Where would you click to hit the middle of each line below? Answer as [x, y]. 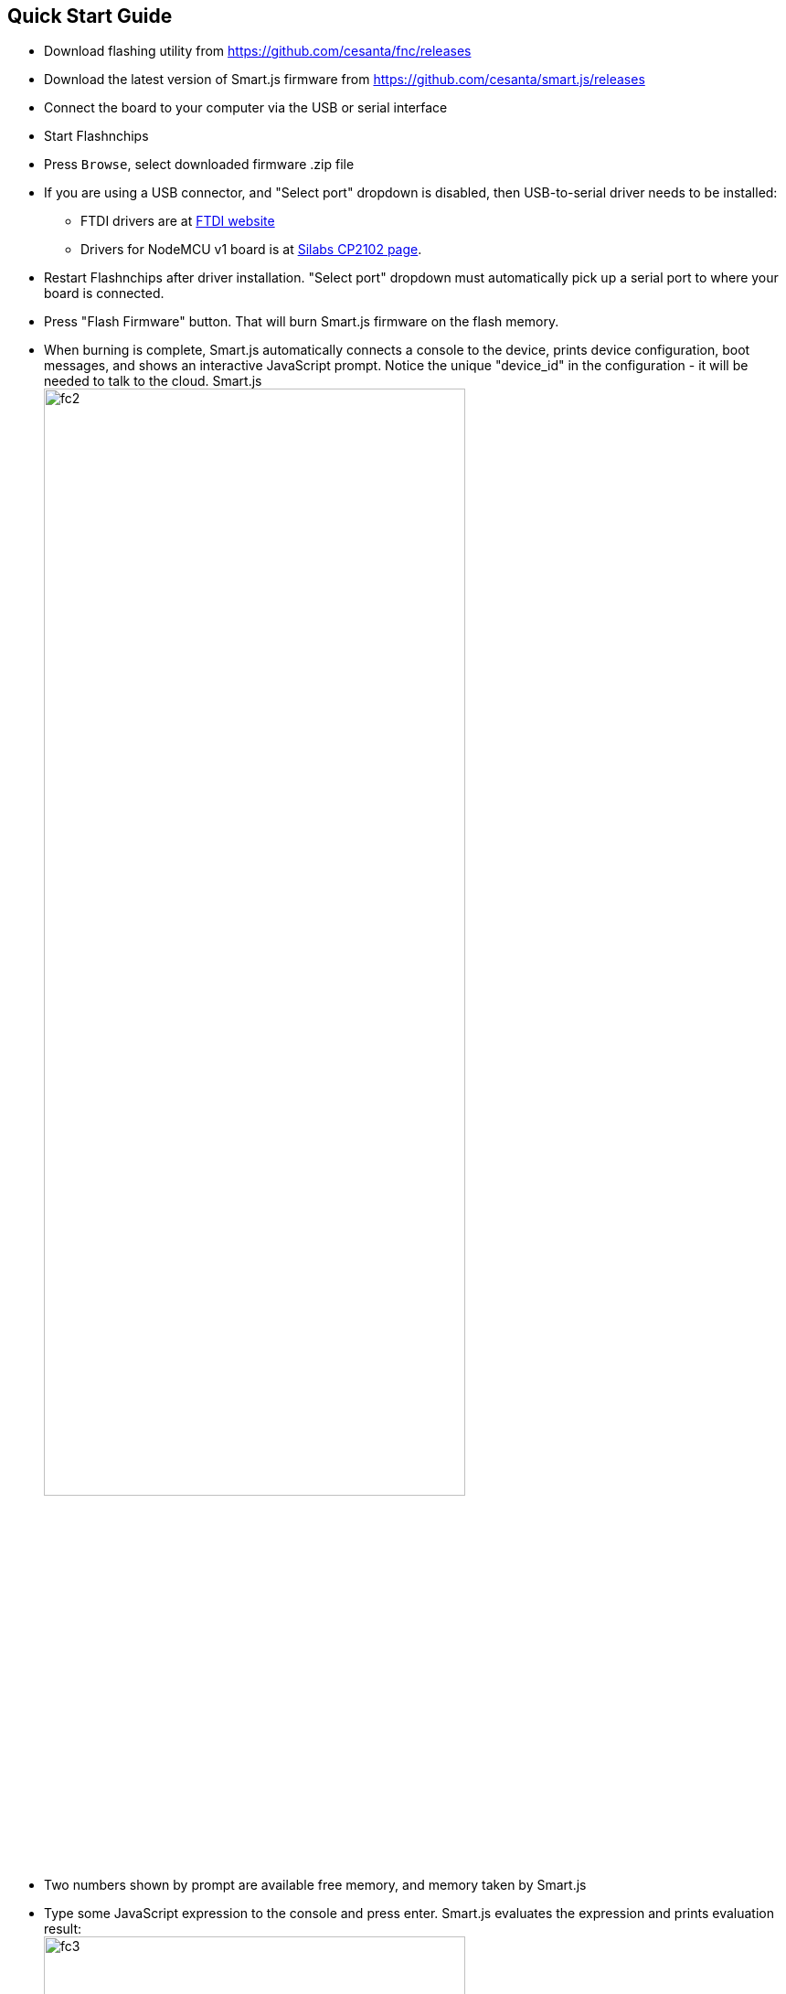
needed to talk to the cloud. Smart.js [153, 381]
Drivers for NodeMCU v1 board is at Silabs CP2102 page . [251, 250]
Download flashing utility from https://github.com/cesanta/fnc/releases [258, 51]
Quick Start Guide [90, 16]
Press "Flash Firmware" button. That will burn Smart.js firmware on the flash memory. [302, 322]
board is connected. [104, 293]
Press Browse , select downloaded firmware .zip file [199, 165]
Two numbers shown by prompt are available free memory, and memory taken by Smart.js [315, 1885]
